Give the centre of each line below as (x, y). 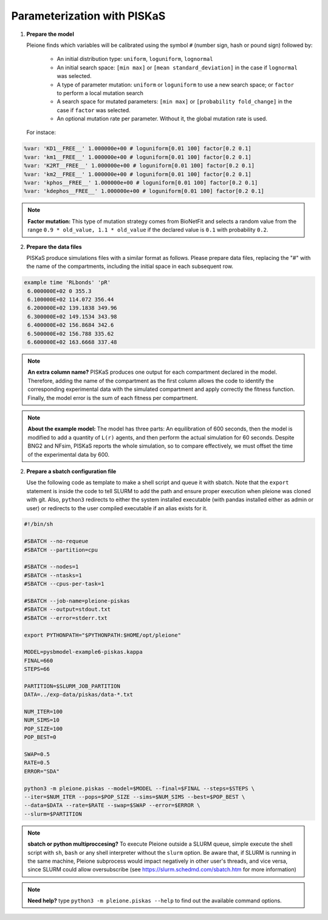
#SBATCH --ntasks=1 (53, 575)
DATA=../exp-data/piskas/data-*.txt (79, 695)
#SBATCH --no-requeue (56, 541)
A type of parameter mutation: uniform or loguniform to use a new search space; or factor (176, 85)
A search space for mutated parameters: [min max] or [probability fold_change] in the (175, 102)
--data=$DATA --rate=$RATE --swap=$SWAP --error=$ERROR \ (112, 806)
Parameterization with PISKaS (88, 16)
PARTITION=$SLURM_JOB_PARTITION (72, 686)
